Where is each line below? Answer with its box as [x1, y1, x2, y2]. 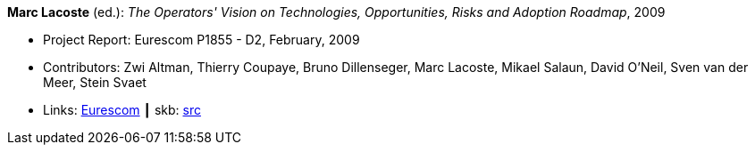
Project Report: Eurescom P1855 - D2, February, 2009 [43, 32, 360, 47]
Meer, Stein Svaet [43, 75, 147, 90]
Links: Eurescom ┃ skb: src [43, 102, 201, 117]
